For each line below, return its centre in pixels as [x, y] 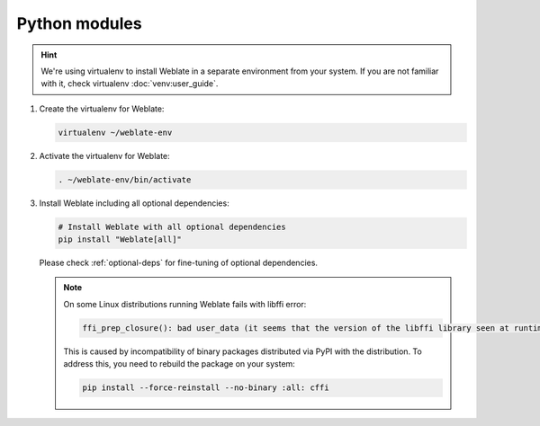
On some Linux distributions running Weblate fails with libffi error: [185, 304]
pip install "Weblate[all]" [120, 240]
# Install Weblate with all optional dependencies [172, 226]
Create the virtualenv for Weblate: [102, 109]
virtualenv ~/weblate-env [115, 132]
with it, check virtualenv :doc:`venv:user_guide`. [130, 84]
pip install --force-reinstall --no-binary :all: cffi [206, 388]
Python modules [80, 23]
